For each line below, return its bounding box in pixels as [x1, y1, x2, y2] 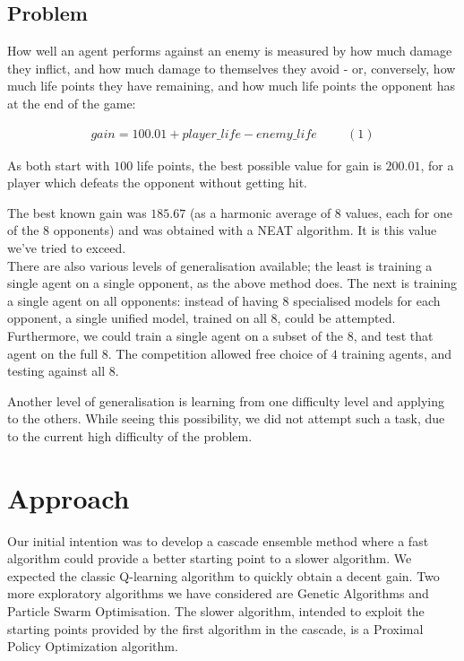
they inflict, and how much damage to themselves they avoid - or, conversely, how [7, 58, 456, 77]
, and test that [353, 326, 434, 344]
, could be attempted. [277, 309, 396, 327]
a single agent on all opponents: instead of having [7, 291, 279, 309]
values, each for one [345, 203, 452, 222]
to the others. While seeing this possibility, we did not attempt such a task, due [7, 409, 445, 428]
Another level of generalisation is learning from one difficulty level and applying [7, 391, 445, 410]
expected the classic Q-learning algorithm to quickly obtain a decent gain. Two [7, 566, 440, 585]
